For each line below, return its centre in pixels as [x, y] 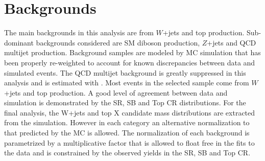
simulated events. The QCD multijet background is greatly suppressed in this [125, 72]
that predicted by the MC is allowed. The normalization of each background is [127, 133]
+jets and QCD [232, 42]
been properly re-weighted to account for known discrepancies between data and [130, 62]
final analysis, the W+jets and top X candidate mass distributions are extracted [130, 112]
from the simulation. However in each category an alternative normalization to [127, 122]
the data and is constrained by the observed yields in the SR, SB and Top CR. [127, 153]
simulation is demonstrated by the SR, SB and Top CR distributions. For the [125, 102]
